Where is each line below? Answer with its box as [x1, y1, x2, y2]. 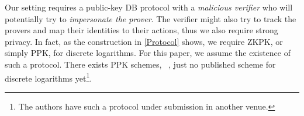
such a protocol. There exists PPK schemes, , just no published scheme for [5, 58, 276, 70]
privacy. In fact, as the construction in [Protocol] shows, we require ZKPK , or [5, 35, 283, 47]
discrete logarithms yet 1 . [5, 70, 92, 84]
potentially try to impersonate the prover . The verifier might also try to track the [5, 12, 296, 24]
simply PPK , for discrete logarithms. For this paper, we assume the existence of [5, 47, 291, 59]
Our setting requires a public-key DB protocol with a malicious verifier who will [5, 1, 293, 13]
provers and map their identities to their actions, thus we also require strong [5, 24, 278, 36]
